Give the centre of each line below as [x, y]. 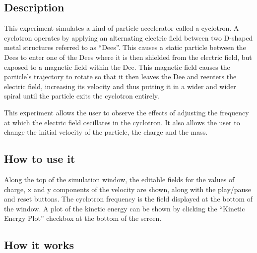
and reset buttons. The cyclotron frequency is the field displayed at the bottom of [128, 199]
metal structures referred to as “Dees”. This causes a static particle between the [125, 47]
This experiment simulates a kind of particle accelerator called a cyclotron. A [122, 28]
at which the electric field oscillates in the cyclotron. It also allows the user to [122, 122]
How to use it [40, 159]
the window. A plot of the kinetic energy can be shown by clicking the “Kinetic [125, 208]
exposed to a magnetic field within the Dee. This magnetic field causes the [117, 67]
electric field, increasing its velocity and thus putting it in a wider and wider [120, 86]
